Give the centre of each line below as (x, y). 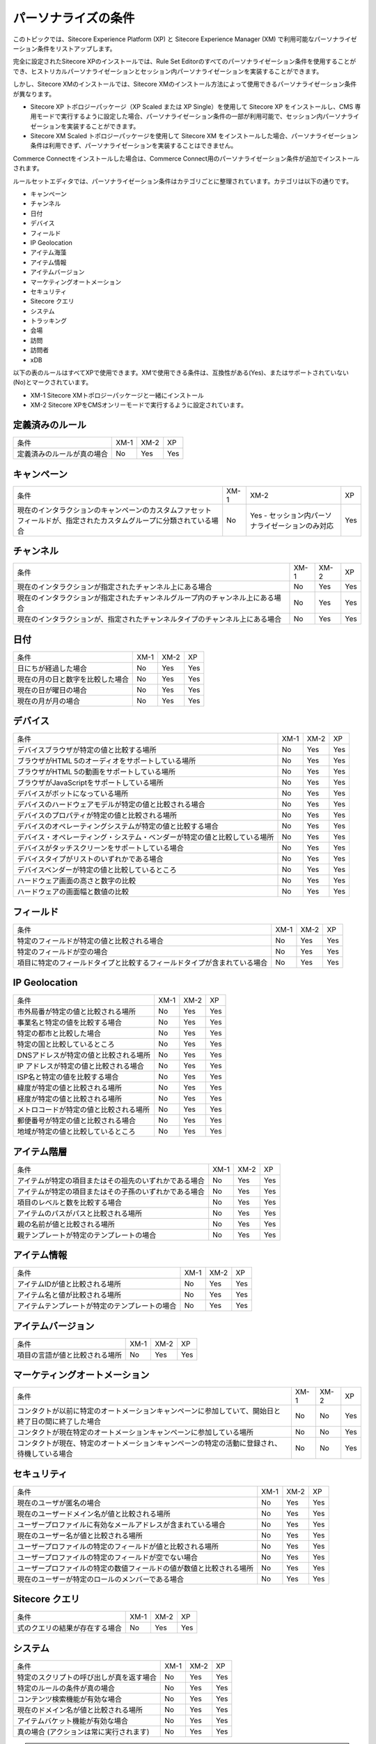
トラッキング (49, 321)
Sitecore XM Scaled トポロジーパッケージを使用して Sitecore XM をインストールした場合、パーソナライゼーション (194, 136)
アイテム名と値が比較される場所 (69, 1295)
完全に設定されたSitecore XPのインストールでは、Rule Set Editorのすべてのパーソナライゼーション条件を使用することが (185, 61)
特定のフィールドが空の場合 (62, 952)
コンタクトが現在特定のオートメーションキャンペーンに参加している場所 (135, 1432)
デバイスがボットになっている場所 (73, 794)
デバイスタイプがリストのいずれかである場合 (90, 859)
